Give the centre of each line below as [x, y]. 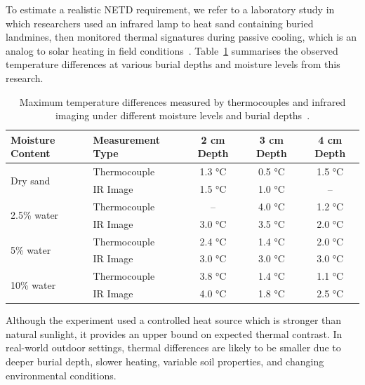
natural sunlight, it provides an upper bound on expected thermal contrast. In [174, 333]
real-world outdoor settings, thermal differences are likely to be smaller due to [173, 347]
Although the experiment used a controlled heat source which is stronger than [174, 320]
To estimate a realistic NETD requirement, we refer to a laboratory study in [170, 9]
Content [31, 153]
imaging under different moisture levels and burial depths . [182, 115]
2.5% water [35, 215]
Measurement [126, 139]
